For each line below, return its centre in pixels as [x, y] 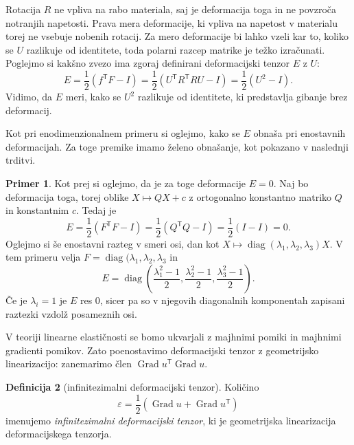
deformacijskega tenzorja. [59, 434]
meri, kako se [93, 97]
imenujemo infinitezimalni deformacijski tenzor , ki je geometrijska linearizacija [171, 420]
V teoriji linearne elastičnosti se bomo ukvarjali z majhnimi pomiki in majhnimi [174, 337]
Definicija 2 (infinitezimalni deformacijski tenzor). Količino [132, 387]
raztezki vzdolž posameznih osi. [71, 313]
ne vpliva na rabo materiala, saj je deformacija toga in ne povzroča [196, 9]
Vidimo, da [29, 97]
